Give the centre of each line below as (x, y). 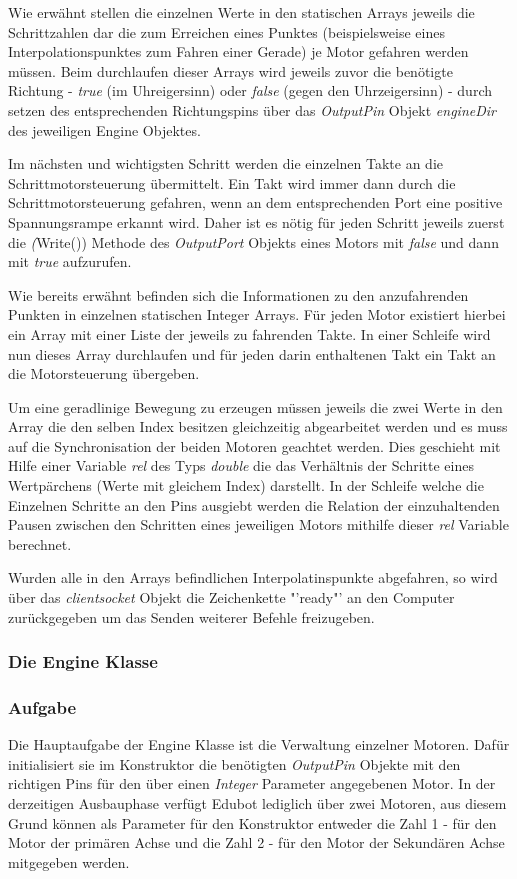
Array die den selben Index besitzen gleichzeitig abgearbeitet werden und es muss (258, 426)
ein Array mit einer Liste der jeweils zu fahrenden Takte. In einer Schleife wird (249, 333)
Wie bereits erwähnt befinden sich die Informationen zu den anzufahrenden (238, 294)
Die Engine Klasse (83, 661)
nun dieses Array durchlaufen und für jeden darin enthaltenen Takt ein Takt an (252, 353)
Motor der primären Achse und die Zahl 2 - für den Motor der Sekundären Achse (256, 842)
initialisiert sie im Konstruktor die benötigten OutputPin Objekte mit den (234, 763)
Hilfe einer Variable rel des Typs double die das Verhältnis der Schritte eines (241, 465)
